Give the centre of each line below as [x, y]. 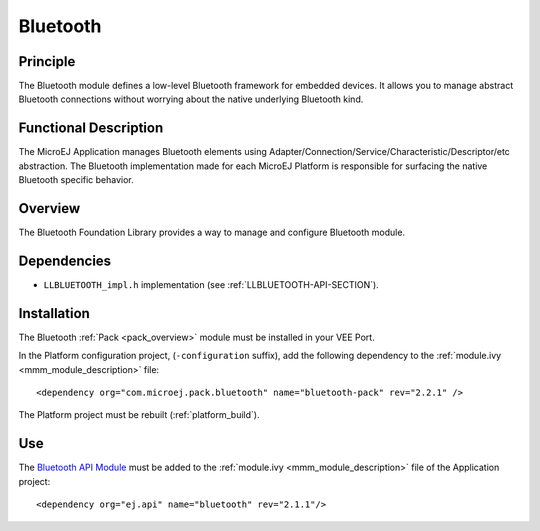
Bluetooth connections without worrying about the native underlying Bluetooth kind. [191, 99]
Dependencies [65, 260]
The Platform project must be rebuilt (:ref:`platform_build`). [139, 415]
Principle [47, 61]
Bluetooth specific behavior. [76, 180]
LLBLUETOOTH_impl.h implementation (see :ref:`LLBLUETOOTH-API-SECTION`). [211, 284]
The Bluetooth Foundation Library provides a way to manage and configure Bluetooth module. [211, 232]
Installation [54, 313]
